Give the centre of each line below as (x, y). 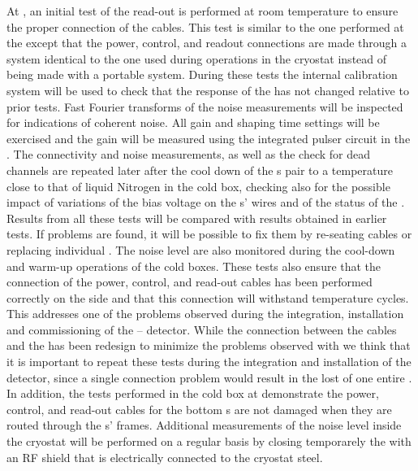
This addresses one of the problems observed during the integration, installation (205, 314)
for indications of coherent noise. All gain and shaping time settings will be (193, 122)
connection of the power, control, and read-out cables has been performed (190, 282)
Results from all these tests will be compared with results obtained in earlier (197, 218)
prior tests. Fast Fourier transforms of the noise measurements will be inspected (205, 106)
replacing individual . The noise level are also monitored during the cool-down (201, 249)
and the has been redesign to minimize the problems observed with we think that (209, 345)
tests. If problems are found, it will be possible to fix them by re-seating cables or (209, 234)
